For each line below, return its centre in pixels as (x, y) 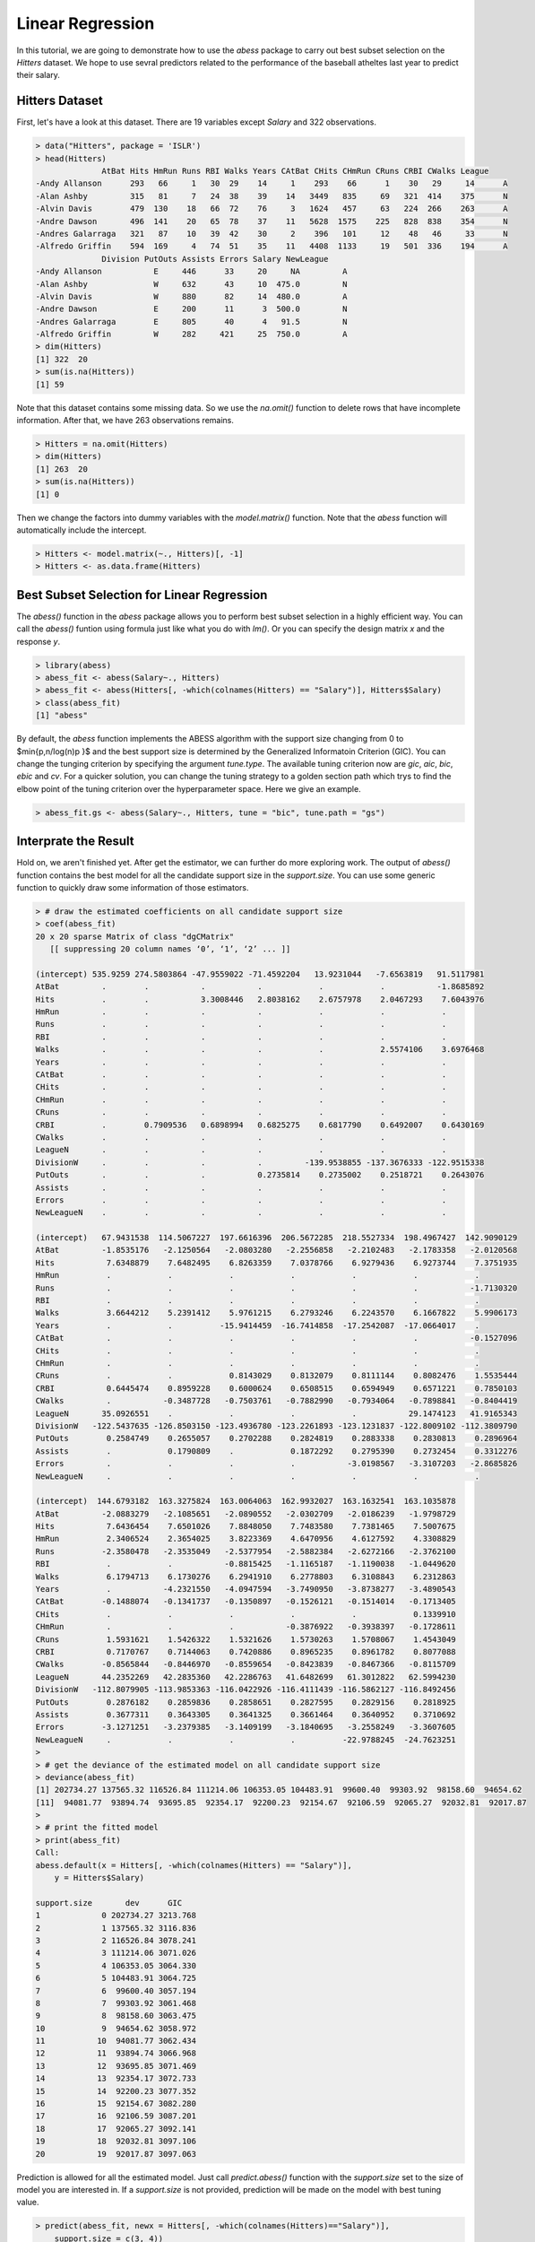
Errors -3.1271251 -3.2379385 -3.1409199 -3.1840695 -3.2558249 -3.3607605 (246, 1727)
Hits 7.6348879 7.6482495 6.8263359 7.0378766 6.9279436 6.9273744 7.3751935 (276, 1263)
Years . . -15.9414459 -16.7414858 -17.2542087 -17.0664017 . (257, 1325)
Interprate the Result (75, 842)
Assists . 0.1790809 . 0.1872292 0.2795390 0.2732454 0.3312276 (276, 1451)
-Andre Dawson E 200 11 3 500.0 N (191, 309)
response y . (39, 641)
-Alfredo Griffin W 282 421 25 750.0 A (191, 335)
